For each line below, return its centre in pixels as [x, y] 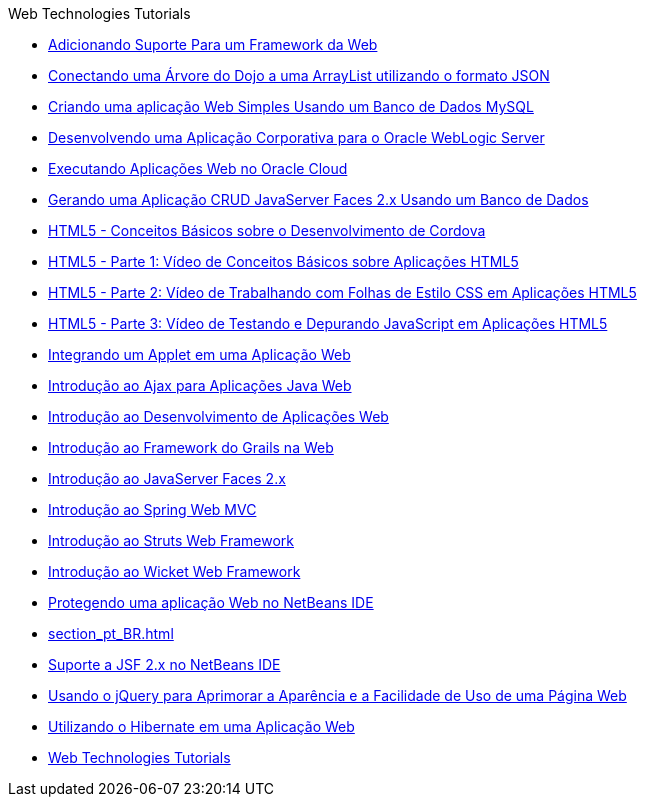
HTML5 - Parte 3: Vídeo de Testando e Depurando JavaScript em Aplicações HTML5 [328, 323]
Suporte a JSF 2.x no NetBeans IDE [164, 664]
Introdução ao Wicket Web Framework [174, 571]
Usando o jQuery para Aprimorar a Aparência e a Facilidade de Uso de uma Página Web [337, 695]
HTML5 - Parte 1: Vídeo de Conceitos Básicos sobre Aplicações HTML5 [283, 261]
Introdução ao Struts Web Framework [171, 540]
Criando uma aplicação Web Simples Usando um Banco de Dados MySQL [291, 106]
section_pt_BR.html [111, 633]
